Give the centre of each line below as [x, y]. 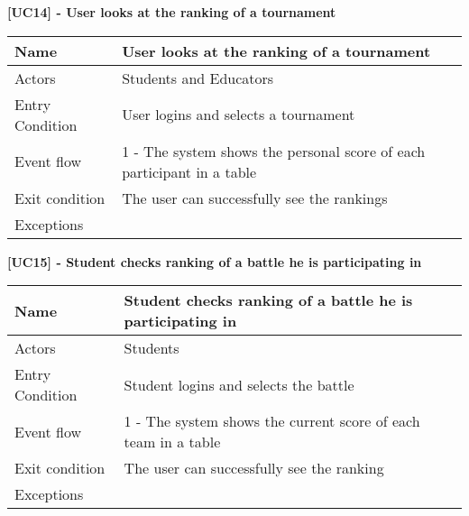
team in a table [172, 442]
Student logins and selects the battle [239, 384]
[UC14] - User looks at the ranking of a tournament [172, 12]
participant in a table [189, 171]
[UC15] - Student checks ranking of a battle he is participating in [215, 261]
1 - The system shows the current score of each [272, 421]
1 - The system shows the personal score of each [274, 151]
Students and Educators [198, 78]
